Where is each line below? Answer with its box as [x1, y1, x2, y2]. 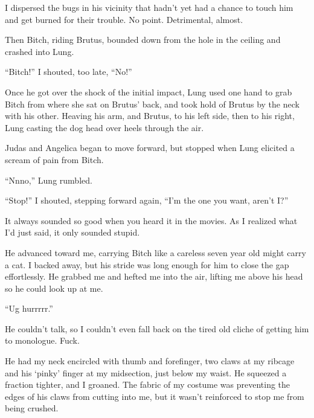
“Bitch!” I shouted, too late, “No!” [5, 65, 132, 78]
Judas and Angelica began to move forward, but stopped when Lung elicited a [5, 141, 295, 154]
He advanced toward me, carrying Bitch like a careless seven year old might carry [5, 246, 306, 259]
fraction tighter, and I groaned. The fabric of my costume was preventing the [5, 378, 290, 391]
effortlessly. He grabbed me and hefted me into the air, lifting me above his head [5, 270, 303, 283]
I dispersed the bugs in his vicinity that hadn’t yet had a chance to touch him [5, 1, 293, 13]
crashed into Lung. [5, 45, 74, 57]
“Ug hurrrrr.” [5, 302, 53, 315]
